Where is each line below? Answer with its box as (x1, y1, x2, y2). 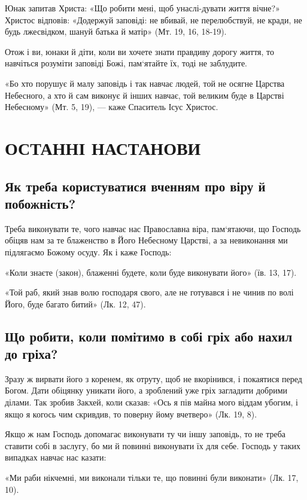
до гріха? (5, 344, 58, 363)
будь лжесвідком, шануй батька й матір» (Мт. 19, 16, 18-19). (5, 25, 227, 38)
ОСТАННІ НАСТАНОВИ (5, 135, 201, 160)
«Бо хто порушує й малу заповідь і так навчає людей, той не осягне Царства (5, 77, 285, 89)
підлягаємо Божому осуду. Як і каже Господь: (5, 245, 172, 258)
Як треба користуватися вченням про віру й (5, 176, 266, 195)
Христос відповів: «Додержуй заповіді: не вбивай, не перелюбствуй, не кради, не (5, 13, 302, 26)
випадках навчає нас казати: (5, 451, 107, 464)
